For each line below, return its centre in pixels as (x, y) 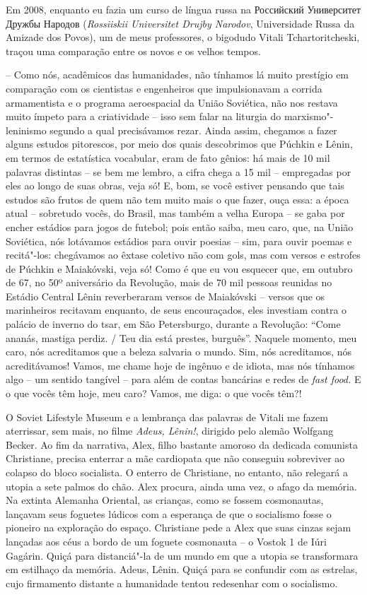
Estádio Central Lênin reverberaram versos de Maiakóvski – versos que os (165, 296)
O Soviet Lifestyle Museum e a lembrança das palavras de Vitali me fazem (167, 417)
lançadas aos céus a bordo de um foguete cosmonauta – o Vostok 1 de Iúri (166, 541)
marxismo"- (309, 116)
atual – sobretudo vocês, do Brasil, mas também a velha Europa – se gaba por (175, 213)
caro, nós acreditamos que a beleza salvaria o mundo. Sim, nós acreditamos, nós (179, 352)
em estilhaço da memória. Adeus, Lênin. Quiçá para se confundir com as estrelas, (182, 569)
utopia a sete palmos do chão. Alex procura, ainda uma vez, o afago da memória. (181, 486)
